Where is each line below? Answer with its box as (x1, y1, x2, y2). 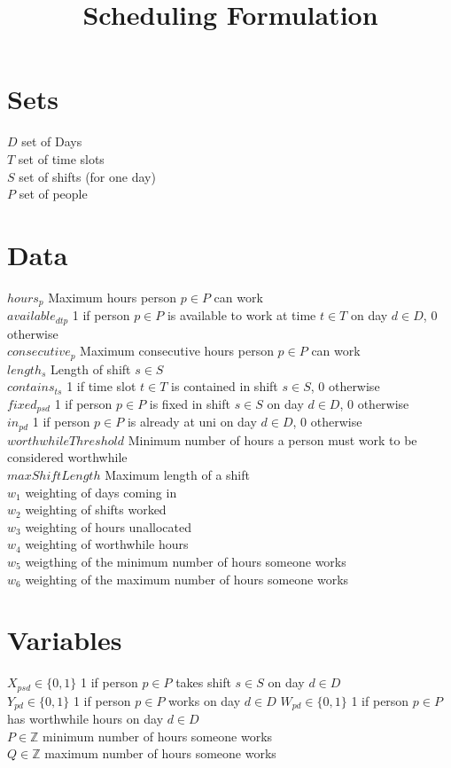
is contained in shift (171, 377, 278, 396)
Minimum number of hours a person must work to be (128, 430, 417, 449)
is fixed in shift (149, 394, 230, 412)
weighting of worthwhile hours (25, 535, 189, 553)
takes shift (175, 673, 231, 692)
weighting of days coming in (25, 482, 177, 501)
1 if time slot (66, 377, 136, 396)
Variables (7, 622, 122, 658)
